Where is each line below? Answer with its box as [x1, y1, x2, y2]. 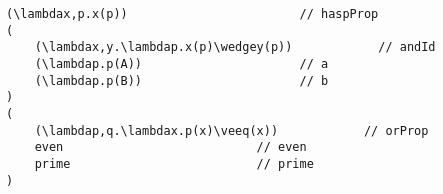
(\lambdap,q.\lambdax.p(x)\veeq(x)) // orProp [34, 123, 429, 138]
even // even [34, 140, 307, 155]
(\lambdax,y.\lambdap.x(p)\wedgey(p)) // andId [34, 40, 436, 55]
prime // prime [34, 156, 314, 171]
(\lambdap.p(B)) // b [34, 73, 329, 88]
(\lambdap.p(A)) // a [34, 56, 329, 71]
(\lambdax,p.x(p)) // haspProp [6, 7, 379, 21]
